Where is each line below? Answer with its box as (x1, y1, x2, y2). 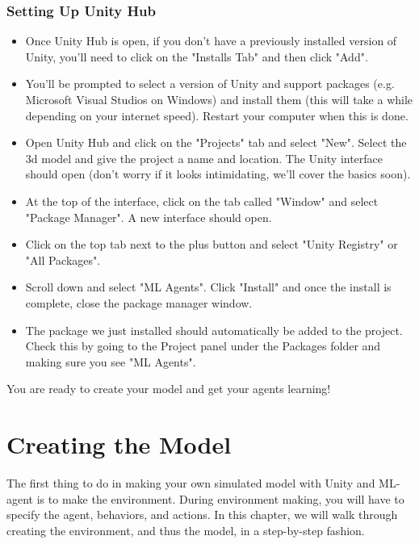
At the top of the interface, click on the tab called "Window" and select (25, 192, 379, 209)
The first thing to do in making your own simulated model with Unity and (6, 475, 375, 492)
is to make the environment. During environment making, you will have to (36, 490, 404, 507)
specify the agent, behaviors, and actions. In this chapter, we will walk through (6, 506, 398, 523)
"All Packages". (25, 251, 101, 268)
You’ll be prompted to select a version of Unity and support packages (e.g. (25, 75, 395, 92)
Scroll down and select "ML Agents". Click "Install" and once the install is (25, 278, 392, 295)
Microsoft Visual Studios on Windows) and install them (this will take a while (25, 91, 413, 107)
